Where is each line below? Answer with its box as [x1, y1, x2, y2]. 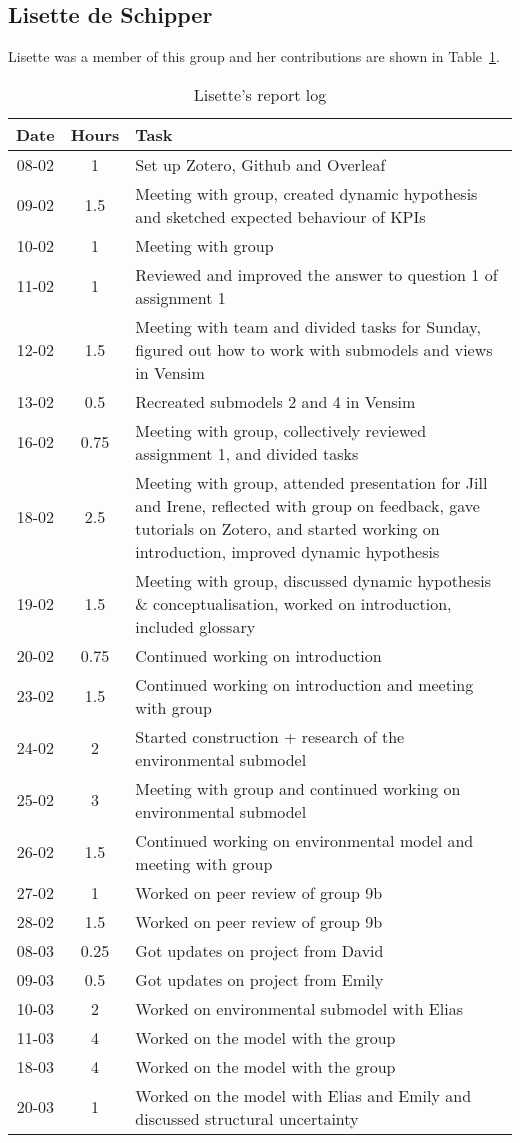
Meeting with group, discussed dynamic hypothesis [135, 568, 491, 592]
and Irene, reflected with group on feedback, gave [135, 493, 480, 517]
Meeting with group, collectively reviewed [135, 418, 427, 442]
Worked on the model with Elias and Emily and [135, 1083, 472, 1107]
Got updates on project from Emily [135, 967, 384, 991]
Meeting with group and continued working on [135, 776, 461, 800]
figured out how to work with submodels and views [135, 337, 493, 361]
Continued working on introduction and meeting [135, 672, 474, 696]
